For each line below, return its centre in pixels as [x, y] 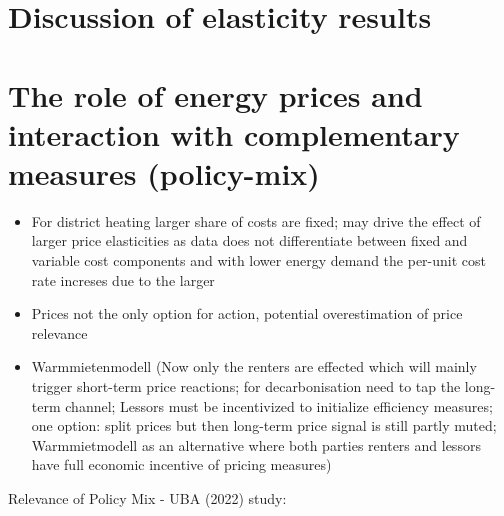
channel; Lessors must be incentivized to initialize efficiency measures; [279, 405]
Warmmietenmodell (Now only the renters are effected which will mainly [254, 366]
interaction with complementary [234, 133]
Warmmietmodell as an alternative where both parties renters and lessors [256, 444]
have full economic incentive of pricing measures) [181, 464]
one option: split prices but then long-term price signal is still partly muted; [264, 425]
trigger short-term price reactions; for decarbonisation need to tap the [246, 386]
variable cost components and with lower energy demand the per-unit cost [258, 260]
